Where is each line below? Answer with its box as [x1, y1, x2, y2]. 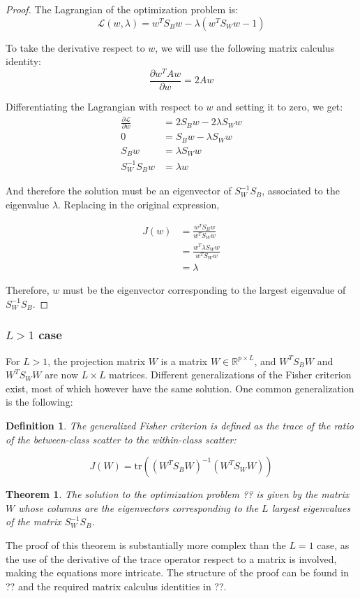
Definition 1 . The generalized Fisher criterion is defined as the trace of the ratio [6, 418, 354, 433]
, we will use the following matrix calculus [155, 40, 335, 55]
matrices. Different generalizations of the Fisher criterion [109, 367, 352, 382]
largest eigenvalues [271, 500, 351, 515]
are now [45, 367, 79, 382]
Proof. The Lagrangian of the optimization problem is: [6, 2, 239, 16]
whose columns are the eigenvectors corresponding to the [18, 500, 259, 515]
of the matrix [6, 514, 61, 529]
